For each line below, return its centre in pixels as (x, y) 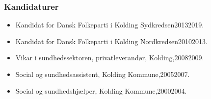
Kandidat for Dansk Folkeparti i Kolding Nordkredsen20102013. (112, 41)
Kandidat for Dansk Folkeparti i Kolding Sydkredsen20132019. (110, 25)
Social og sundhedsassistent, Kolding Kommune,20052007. (103, 74)
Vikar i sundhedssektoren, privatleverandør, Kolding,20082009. (110, 58)
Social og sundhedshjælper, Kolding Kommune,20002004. (101, 90)
